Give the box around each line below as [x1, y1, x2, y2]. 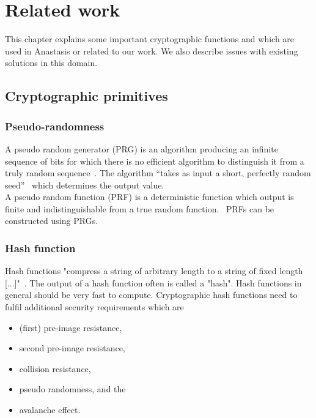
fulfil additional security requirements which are [5, 300, 184, 313]
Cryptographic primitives [5, 86, 168, 105]
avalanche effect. [19, 403, 81, 416]
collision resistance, [19, 362, 91, 375]
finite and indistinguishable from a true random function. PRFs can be [5, 202, 274, 215]
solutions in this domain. [5, 56, 98, 69]
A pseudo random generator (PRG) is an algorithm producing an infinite [5, 142, 278, 155]
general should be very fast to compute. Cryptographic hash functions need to [5, 288, 298, 301]
